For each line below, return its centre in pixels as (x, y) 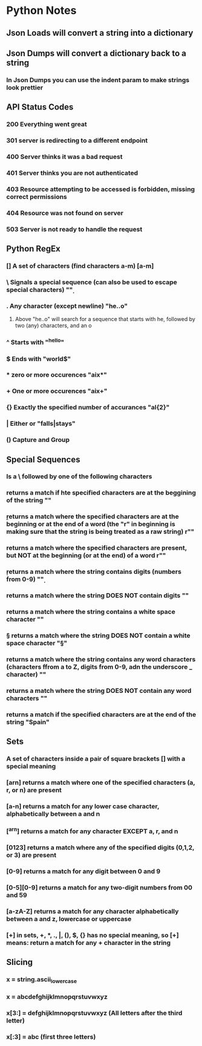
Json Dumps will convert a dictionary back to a (96, 53)
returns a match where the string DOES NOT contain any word (99, 690)
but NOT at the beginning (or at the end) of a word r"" (86, 556)
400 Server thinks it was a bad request (64, 157)
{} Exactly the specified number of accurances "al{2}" (88, 408)
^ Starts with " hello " (35, 342)
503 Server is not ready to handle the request (74, 229)
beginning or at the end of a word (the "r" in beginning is (91, 524)
